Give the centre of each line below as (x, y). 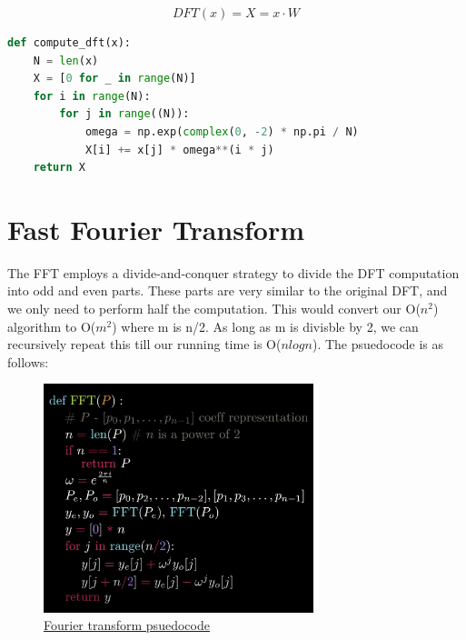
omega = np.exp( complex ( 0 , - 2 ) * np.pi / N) (222, 131)
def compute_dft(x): (69, 43)
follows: (28, 361)
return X (59, 168)
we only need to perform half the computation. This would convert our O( (214, 309)
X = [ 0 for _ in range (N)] (114, 79)
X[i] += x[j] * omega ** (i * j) (179, 150)
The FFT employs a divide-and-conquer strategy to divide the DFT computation (233, 272)
